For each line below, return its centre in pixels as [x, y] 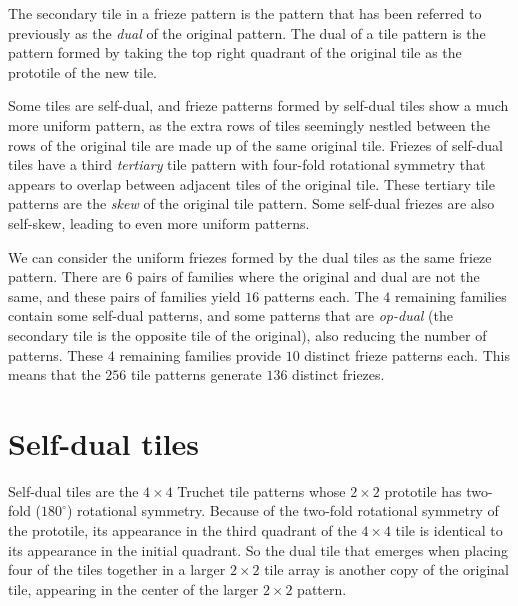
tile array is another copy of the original [386, 569]
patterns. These [56, 354]
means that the [54, 374]
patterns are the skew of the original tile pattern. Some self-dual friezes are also [251, 203]
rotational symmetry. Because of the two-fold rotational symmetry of [288, 510]
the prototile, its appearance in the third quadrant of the [182, 530]
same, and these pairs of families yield [124, 295]
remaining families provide [200, 354]
